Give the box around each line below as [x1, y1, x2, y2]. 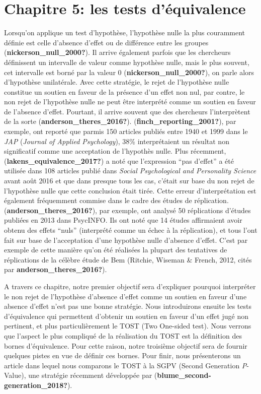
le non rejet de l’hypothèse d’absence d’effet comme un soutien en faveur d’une [4, 291, 247, 301]
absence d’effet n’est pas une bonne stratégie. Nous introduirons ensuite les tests [4, 301, 252, 311]
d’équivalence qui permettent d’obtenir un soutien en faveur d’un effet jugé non [4, 310, 248, 321]
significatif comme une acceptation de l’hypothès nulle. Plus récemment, [4, 146, 226, 156]
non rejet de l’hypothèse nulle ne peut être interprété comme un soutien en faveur [4, 96, 256, 107]
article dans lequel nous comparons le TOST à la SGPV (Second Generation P [4, 360, 247, 370]
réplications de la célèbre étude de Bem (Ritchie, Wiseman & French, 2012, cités [4, 254, 252, 265]
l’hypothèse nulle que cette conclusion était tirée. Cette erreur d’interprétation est [4, 185, 256, 195]
